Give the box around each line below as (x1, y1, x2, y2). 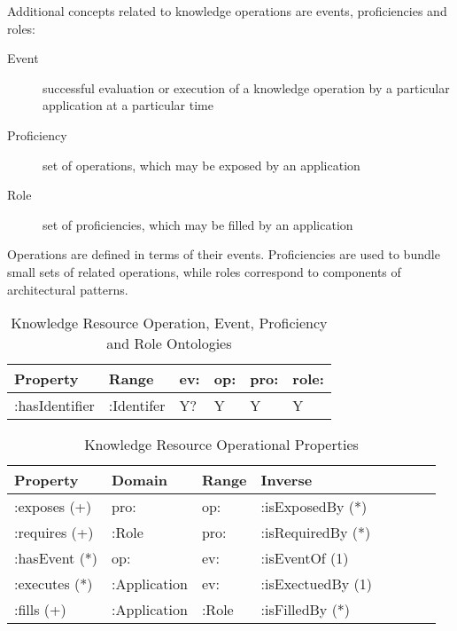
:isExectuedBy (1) (260, 573, 372, 595)
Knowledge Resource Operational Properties (84, 434, 359, 455)
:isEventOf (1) (260, 548, 349, 569)
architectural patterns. (7, 280, 128, 298)
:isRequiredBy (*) (260, 522, 371, 543)
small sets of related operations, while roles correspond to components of (7, 262, 401, 280)
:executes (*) (14, 573, 93, 595)
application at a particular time (43, 96, 213, 114)
